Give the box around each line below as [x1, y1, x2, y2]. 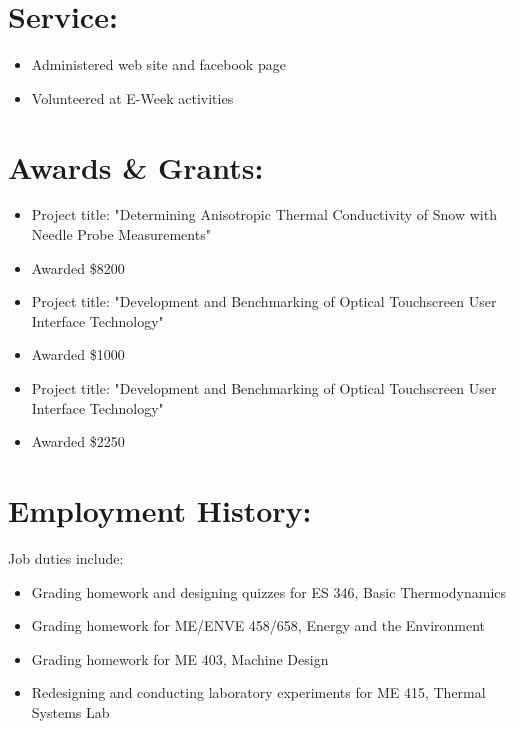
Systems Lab [31, 701, 110, 722]
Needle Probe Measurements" [31, 224, 211, 245]
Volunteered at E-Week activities [31, 87, 234, 108]
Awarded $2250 [31, 431, 125, 452]
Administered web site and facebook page [31, 54, 286, 75]
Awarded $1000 [31, 344, 125, 365]
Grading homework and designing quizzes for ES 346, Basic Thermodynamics [31, 581, 507, 602]
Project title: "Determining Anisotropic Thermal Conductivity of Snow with [31, 204, 497, 225]
